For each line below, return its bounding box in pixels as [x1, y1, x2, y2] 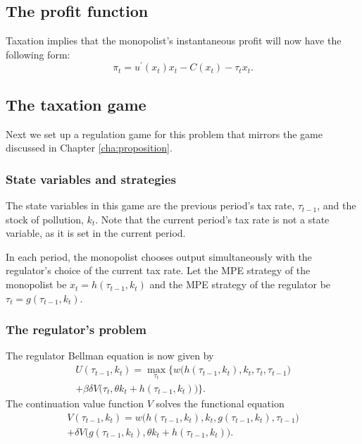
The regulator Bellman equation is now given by [6, 348, 214, 363]
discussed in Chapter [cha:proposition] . [6, 140, 173, 155]
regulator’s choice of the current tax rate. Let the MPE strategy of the [6, 263, 311, 278]
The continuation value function [6, 395, 144, 410]
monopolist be [6, 277, 67, 292]
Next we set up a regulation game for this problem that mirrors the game [6, 126, 323, 141]
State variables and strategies [6, 170, 176, 187]
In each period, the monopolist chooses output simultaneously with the [6, 249, 312, 264]
